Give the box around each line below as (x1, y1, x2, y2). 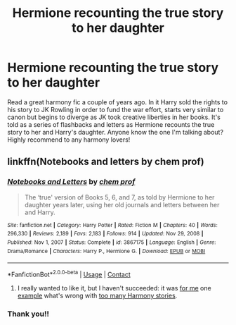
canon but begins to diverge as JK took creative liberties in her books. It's (7, 113, 221, 121)
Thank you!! (7, 309, 49, 319)
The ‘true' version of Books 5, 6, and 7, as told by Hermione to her (24, 192, 215, 202)
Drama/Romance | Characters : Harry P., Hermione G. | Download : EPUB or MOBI (7, 247, 206, 255)
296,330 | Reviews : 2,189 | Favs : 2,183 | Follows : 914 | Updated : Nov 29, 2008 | (7, 231, 204, 238)
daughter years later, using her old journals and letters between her (24, 200, 220, 209)
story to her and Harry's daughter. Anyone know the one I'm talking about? (7, 128, 223, 136)
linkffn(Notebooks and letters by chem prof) (7, 156, 205, 168)
